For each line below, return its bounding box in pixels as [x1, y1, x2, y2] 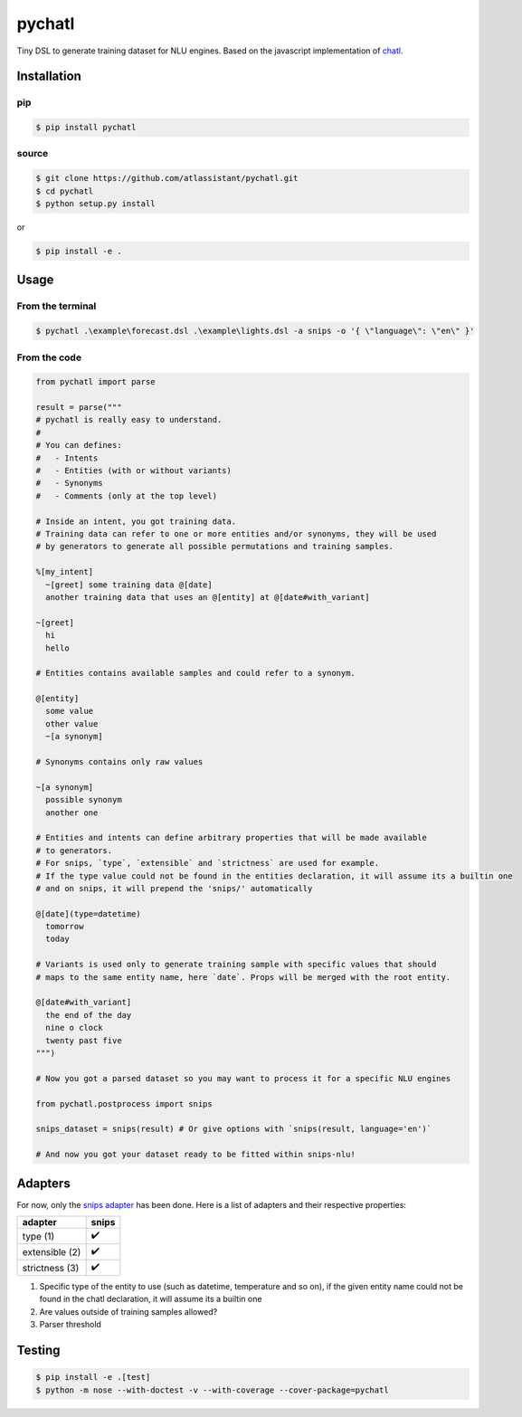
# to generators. [35, 845, 113, 855]
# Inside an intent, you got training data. [35, 516, 237, 527]
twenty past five [45, 1035, 122, 1045]
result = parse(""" [35, 403, 122, 413]
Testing [16, 1343, 61, 1357]
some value [45, 706, 94, 717]
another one [45, 807, 99, 818]
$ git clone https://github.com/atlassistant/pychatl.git [35, 173, 299, 184]
